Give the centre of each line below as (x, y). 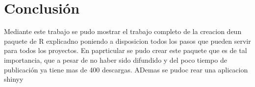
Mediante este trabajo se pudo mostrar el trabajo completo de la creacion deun (123, 31)
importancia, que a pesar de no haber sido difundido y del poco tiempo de (115, 60)
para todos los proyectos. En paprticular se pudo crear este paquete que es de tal (126, 50)
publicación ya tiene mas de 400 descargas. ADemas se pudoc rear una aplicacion (126, 69)
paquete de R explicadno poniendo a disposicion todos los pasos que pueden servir (127, 41)
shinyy (14, 79)
